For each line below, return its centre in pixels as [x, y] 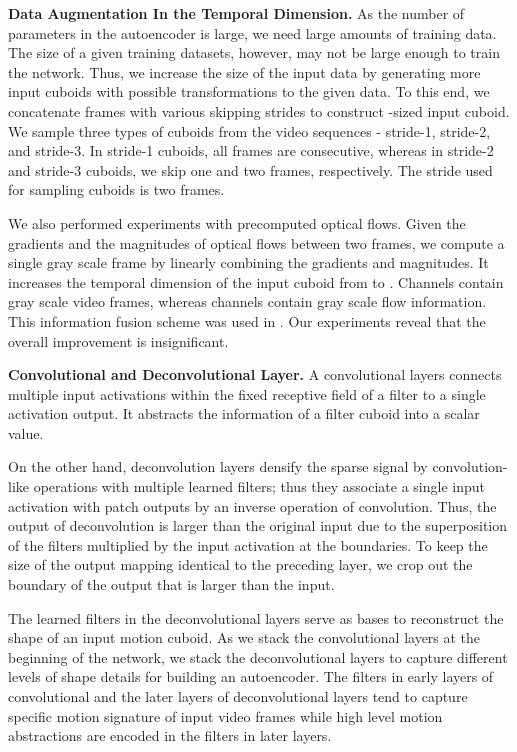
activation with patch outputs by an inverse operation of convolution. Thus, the [252, 505]
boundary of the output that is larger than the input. [171, 584]
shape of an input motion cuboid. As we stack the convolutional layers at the [244, 637]
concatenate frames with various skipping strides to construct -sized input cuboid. [259, 110]
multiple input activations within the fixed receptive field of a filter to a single [247, 393]
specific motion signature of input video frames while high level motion [225, 715]
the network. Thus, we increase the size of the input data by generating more [244, 71]
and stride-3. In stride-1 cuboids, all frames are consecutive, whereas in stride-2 [251, 150]
